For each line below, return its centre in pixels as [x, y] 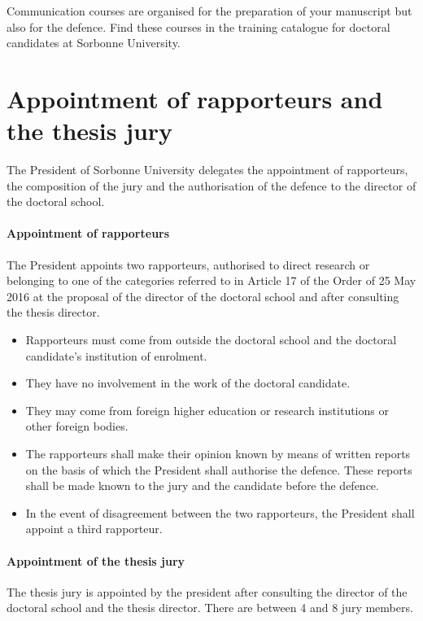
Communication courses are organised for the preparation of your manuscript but [209, 11]
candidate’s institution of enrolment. [116, 355]
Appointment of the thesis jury [96, 560]
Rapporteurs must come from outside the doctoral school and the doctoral [211, 340]
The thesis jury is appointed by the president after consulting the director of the [207, 591]
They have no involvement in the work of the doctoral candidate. [188, 383]
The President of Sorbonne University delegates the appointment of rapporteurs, [207, 170]
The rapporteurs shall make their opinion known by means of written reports [218, 454]
